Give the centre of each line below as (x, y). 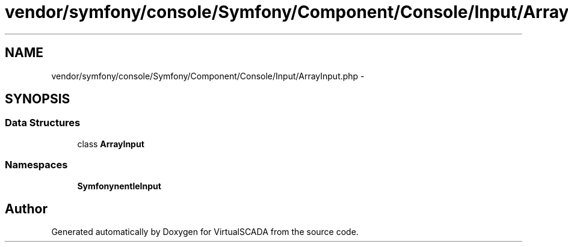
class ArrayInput (111, 144)
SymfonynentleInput (119, 186)
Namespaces (36, 165)
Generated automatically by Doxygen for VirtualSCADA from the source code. (205, 232)
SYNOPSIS (38, 99)
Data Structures (43, 123)
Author (26, 209)
